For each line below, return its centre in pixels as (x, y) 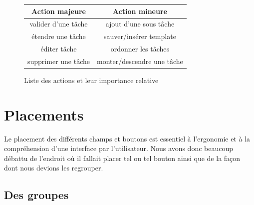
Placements (44, 114)
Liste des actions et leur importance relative (91, 80)
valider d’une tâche (59, 24)
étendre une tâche (59, 36)
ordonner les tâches (140, 49)
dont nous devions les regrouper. (54, 168)
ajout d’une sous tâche (140, 24)
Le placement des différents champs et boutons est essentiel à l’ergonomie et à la (127, 138)
